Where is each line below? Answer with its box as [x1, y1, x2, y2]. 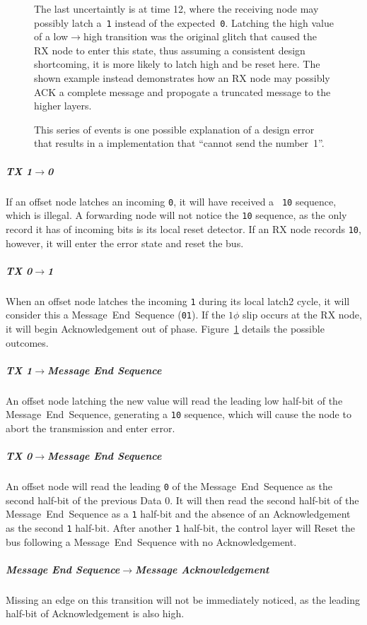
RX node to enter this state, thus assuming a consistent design [34, 42, 305, 57]
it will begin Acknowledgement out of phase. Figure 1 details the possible [6, 321, 325, 335]
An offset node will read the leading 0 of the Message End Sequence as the [6, 479, 332, 494]
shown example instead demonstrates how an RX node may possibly [34, 71, 330, 85]
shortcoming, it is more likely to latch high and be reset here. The [34, 56, 320, 71]
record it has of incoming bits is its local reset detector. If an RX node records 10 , [6, 221, 361, 236]
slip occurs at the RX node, [243, 307, 362, 322]
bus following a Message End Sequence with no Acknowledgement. [6, 534, 297, 549]
